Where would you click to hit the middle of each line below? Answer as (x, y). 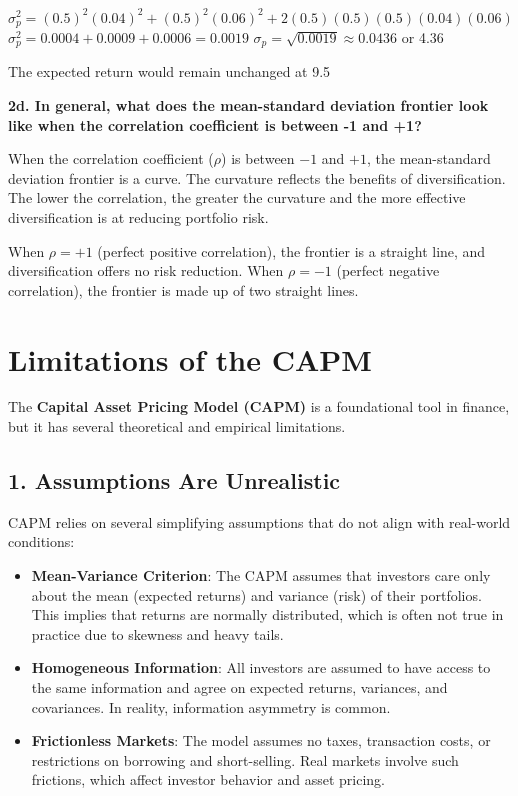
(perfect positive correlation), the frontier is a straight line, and (291, 250)
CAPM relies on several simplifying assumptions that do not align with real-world (259, 521)
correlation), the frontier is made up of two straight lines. (183, 289)
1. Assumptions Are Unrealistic (174, 480)
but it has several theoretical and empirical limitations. (177, 426)
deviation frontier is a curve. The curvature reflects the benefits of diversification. (257, 177)
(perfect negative (388, 270)
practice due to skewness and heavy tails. (157, 633)
